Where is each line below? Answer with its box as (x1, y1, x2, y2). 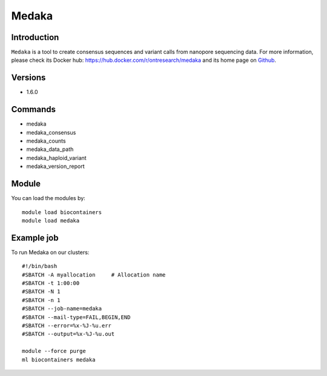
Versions (11, 73, 46, 83)
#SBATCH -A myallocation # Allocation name (22, 271, 166, 278)
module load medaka (22, 217, 80, 224)
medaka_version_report (26, 163, 85, 170)
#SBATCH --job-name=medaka (22, 305, 102, 312)
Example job (11, 232, 59, 243)
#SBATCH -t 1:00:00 (22, 280, 80, 286)
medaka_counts (26, 137, 66, 145)
